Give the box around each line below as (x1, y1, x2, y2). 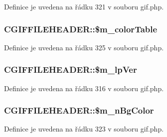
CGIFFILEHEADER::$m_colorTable (4, 22, 158, 35)
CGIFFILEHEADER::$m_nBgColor (4, 104, 154, 117)
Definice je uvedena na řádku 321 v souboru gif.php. (4, 1, 164, 11)
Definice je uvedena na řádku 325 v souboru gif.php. (4, 42, 164, 52)
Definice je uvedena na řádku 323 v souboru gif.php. (4, 124, 164, 134)
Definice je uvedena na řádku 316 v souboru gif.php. (4, 83, 164, 93)
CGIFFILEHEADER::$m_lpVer (4, 63, 137, 76)
